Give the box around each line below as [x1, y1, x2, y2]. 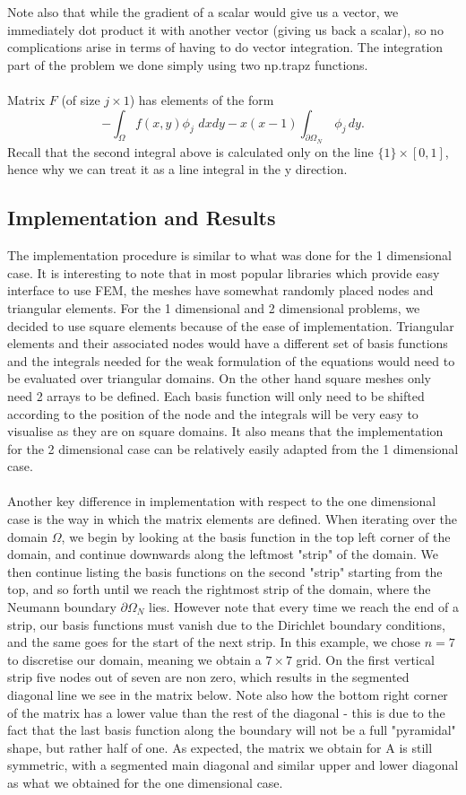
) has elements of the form [129, 90, 274, 109]
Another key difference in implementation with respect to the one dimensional [7, 492, 436, 511]
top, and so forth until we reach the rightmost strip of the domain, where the [7, 580, 431, 598]
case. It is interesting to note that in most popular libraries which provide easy [7, 263, 440, 282]
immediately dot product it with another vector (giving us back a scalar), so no [7, 20, 444, 39]
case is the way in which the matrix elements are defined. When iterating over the [7, 510, 457, 529]
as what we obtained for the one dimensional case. [7, 773, 283, 791]
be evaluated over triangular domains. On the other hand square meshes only [7, 369, 432, 388]
